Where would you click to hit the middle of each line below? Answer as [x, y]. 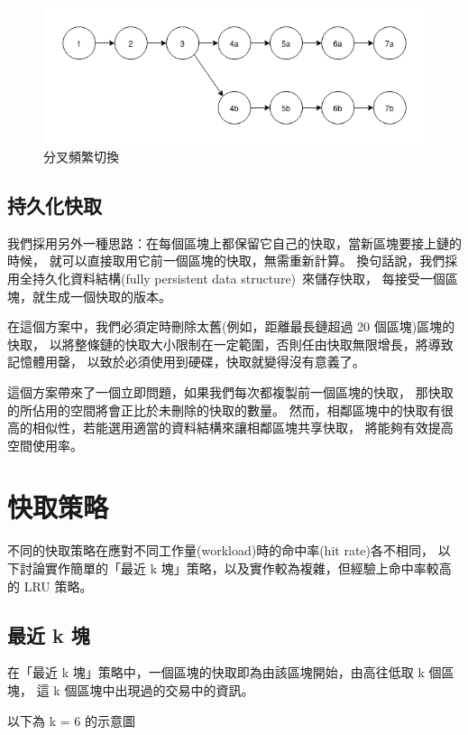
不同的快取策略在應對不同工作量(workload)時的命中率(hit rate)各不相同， [220, 550]
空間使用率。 [45, 445]
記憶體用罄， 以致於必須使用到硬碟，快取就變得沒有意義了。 [186, 362]
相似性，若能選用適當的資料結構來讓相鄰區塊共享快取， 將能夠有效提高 [243, 428]
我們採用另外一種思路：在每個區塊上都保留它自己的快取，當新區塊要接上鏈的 [234, 242]
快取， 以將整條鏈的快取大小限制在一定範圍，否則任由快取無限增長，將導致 [230, 344]
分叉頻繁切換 [81, 156]
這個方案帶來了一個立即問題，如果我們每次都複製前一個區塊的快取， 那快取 [230, 391]
